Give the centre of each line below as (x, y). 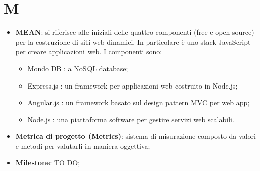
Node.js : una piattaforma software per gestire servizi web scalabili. (131, 119)
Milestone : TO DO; (48, 163)
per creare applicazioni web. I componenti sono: (89, 52)
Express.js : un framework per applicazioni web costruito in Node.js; (133, 85)
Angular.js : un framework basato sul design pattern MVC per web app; (139, 102)
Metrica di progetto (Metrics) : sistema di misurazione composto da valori (136, 136)
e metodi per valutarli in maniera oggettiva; (83, 146)
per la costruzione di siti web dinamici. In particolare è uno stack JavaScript (133, 41)
